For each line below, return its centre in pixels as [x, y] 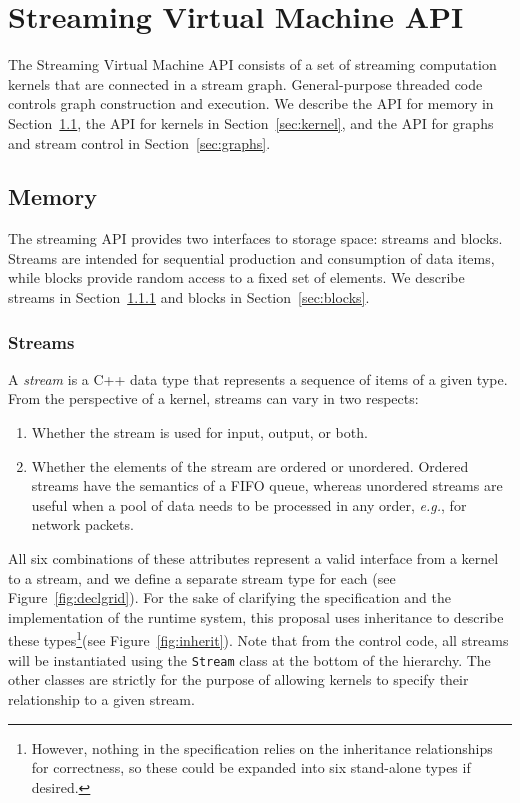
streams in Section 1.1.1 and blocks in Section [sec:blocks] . [189, 297]
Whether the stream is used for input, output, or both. [199, 432]
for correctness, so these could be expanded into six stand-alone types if [251, 767]
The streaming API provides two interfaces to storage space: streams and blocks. [255, 238]
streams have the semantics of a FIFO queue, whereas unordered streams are [267, 485]
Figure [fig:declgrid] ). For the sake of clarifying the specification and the [229, 597]
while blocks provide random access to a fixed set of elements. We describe [236, 277]
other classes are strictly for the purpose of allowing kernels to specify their [238, 679]
